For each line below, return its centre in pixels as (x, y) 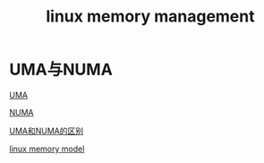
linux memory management (150, 17)
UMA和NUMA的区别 (46, 131)
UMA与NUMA (61, 70)
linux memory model (47, 149)
